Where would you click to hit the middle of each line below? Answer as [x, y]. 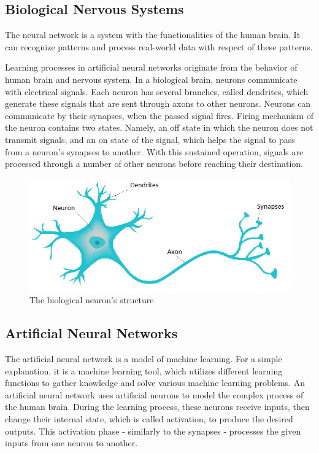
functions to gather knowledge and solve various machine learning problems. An [155, 383]
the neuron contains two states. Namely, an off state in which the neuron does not [159, 127]
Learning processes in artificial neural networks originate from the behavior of [151, 67]
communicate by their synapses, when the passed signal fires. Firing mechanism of [159, 115]
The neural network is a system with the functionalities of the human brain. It [153, 35]
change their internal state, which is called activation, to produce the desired [149, 419]
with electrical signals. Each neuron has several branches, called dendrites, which [157, 91]
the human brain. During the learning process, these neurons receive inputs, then [157, 407]
